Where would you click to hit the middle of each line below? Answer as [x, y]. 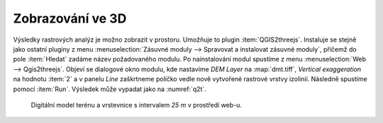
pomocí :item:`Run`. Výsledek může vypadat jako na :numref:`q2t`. [110, 89]
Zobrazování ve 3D [70, 18]
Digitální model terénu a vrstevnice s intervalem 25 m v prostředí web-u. [137, 105]
